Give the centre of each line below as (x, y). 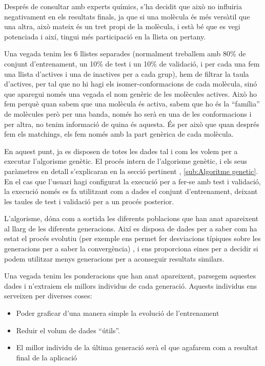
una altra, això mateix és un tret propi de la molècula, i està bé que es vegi (122, 26)
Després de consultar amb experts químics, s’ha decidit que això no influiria (123, 6)
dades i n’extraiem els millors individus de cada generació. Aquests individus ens (131, 285)
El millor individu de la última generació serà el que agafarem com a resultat (137, 347)
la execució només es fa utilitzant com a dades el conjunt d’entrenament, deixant (131, 191)
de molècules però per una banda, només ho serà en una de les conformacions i (128, 113)
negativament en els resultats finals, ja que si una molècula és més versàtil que (127, 16)
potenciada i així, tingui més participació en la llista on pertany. (105, 36)
